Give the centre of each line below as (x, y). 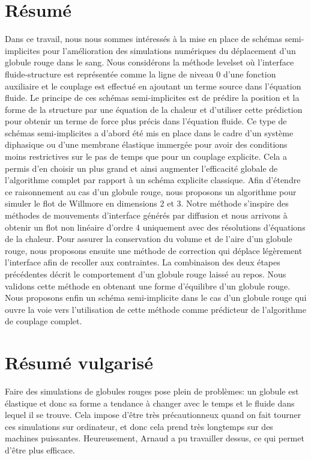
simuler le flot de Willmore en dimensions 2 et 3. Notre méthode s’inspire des (147, 203)
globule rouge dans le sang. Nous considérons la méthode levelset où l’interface (149, 62)
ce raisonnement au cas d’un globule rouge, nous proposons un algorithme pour (151, 191)
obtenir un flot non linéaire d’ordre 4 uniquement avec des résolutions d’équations (155, 227)
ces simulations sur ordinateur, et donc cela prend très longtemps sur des (139, 426)
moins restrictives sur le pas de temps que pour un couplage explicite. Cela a (146, 156)
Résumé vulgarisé (79, 362)
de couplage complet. (44, 321)
